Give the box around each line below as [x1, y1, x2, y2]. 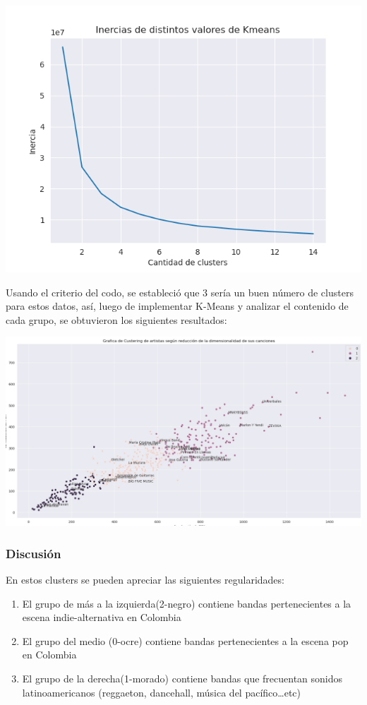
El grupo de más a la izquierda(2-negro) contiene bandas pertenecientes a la [22, 596, 351, 610]
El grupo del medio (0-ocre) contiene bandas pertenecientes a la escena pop [22, 633, 349, 648]
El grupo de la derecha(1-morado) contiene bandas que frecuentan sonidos [22, 670, 343, 685]
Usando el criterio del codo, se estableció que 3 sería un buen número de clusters [6, 284, 354, 299]
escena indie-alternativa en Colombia [22, 610, 181, 625]
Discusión [6, 544, 61, 562]
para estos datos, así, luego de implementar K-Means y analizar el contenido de [6, 299, 349, 313]
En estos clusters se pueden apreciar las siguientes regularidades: [6, 572, 284, 586]
